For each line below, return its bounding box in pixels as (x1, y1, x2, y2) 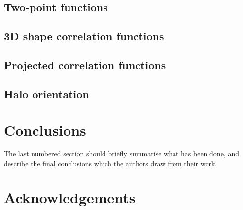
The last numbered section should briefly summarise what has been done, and (4, 149, 239, 159)
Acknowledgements (4, 187, 136, 207)
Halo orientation (4, 86, 89, 101)
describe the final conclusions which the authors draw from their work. (4, 158, 217, 168)
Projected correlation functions (4, 57, 166, 72)
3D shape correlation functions (4, 29, 164, 44)
